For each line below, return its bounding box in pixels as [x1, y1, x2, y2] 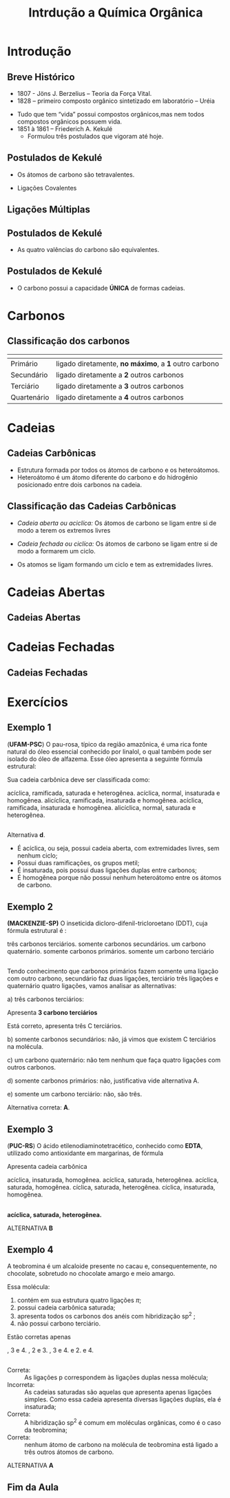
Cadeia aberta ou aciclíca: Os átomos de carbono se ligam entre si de [17, 519, 217, 527]
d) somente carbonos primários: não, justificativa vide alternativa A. [7, 1076, 200, 1085]
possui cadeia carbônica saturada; [17, 1303, 116, 1312]
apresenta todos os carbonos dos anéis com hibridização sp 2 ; [17, 1311, 196, 1321]
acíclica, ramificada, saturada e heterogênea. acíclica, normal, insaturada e [7, 789, 220, 797]
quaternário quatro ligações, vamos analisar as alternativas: [7, 982, 177, 990]
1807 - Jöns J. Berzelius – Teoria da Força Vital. [17, 90, 152, 97]
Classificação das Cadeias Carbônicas [7, 500, 177, 512]
